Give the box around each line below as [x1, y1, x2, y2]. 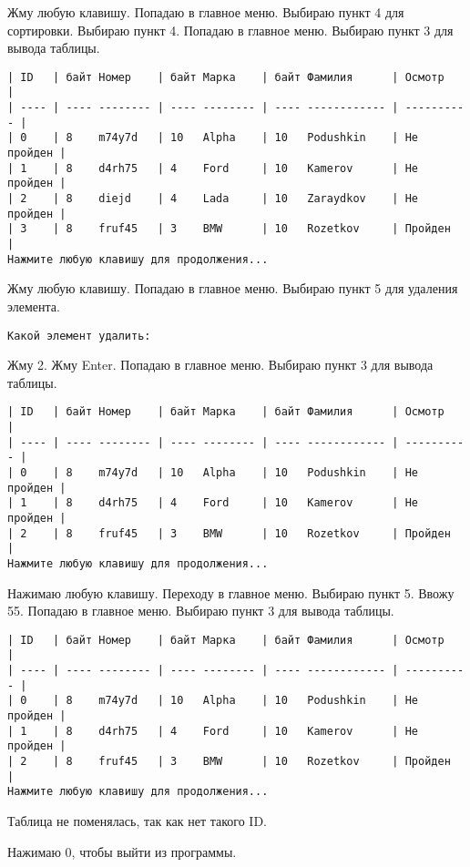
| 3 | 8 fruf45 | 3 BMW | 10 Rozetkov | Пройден [7, 222, 451, 236]
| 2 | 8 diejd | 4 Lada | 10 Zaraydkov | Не [7, 192, 419, 206]
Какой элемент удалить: [7, 329, 151, 342]
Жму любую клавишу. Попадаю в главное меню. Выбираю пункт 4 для [7, 3, 404, 21]
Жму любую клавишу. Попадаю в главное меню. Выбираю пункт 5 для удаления [7, 279, 458, 298]
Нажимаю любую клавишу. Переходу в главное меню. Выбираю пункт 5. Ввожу [7, 583, 455, 602]
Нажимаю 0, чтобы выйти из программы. [7, 841, 237, 861]
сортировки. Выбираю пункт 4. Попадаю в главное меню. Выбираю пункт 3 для [7, 20, 454, 39]
